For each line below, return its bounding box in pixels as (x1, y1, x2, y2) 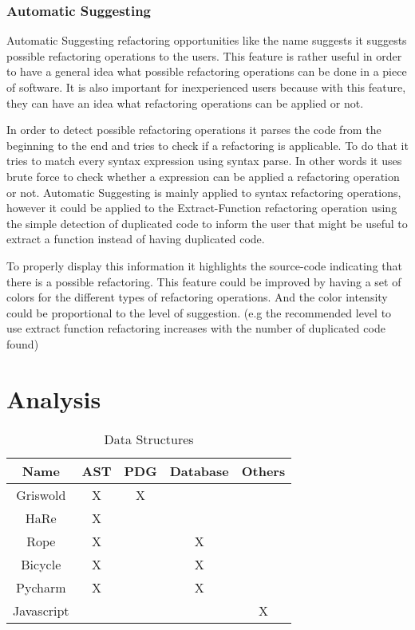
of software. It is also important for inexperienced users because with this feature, (6, 79, 406, 95)
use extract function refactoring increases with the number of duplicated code (6, 320, 385, 337)
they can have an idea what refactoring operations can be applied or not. (6, 94, 364, 111)
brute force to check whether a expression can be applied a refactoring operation (6, 167, 400, 184)
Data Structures (104, 429, 194, 448)
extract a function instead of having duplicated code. (6, 230, 265, 247)
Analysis (6, 382, 101, 415)
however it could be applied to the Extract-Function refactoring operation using (6, 199, 397, 216)
